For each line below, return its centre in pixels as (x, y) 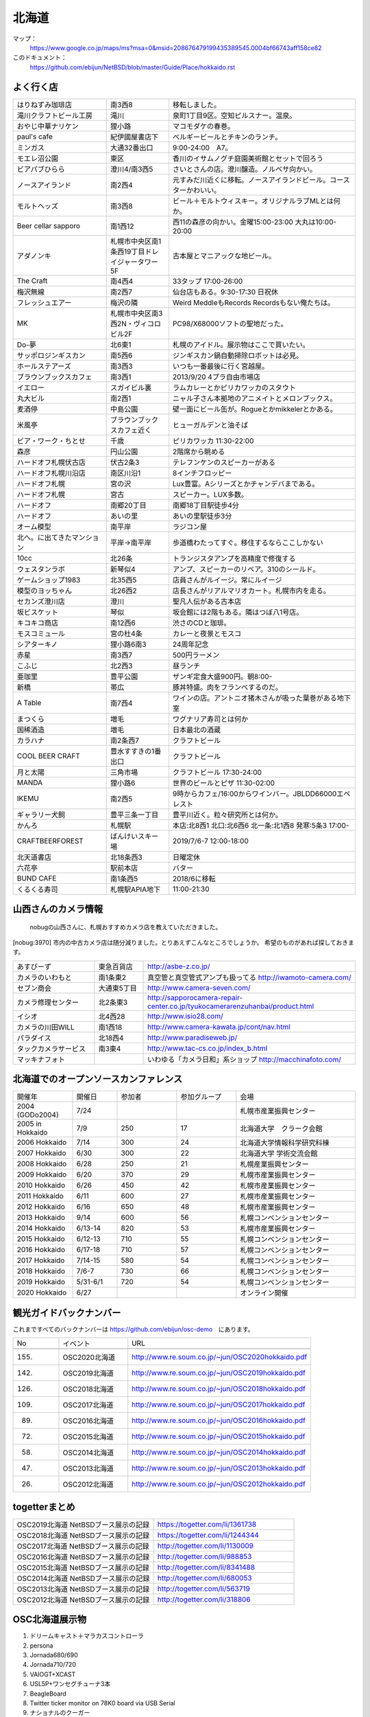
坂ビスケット (37, 612)
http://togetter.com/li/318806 (204, 1599)
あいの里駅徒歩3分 (202, 516)
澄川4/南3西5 (132, 169)
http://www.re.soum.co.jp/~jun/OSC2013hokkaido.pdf (219, 1468)
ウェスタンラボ (41, 569)
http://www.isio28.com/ (185, 1016)
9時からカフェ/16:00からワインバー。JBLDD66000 (255, 793)
